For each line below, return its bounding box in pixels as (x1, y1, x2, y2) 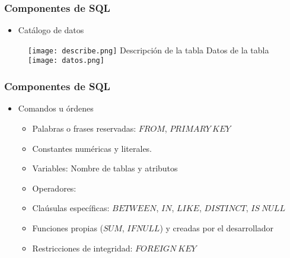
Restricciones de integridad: (32, 241, 133, 254)
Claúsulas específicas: (32, 202, 110, 214)
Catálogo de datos (18, 24, 84, 36)
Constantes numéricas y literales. (32, 142, 152, 154)
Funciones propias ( (32, 221, 103, 234)
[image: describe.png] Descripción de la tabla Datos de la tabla (28, 43, 269, 56)
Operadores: (32, 181, 77, 194)
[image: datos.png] (28, 56, 104, 65)
